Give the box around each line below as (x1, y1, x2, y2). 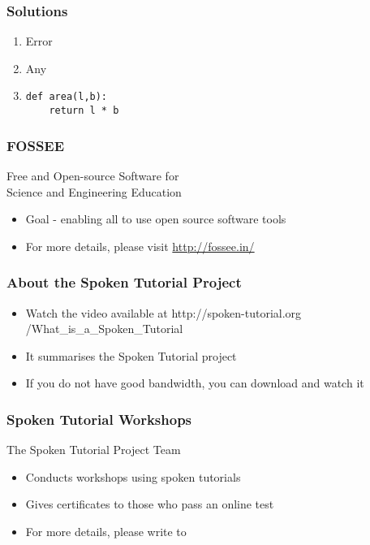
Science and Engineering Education (6, 183, 182, 200)
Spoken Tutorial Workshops (6, 409, 192, 429)
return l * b (49, 105, 119, 117)
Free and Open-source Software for (6, 167, 179, 184)
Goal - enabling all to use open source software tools (25, 210, 286, 227)
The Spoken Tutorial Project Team (6, 441, 181, 458)
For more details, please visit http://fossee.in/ (25, 237, 255, 254)
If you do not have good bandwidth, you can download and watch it (25, 374, 364, 391)
